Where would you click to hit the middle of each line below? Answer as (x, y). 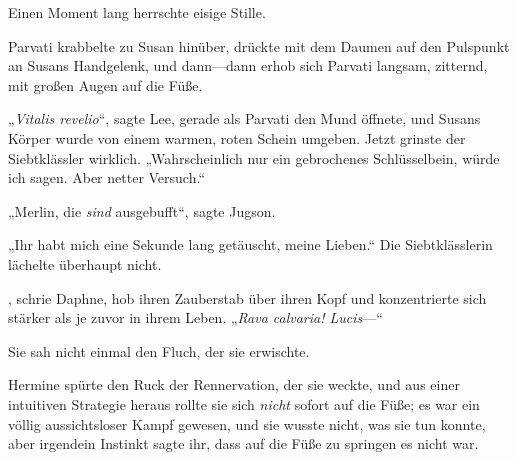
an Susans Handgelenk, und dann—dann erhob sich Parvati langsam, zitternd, (248, 65)
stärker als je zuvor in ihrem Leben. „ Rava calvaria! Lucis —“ (195, 317)
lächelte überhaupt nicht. (85, 263)
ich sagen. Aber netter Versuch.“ (107, 177)
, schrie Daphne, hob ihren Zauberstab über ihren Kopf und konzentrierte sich (247, 297)
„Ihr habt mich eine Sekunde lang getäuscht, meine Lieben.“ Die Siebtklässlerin (250, 244)
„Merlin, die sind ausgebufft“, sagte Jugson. (142, 210)
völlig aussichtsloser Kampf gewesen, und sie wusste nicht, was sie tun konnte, (247, 423)
